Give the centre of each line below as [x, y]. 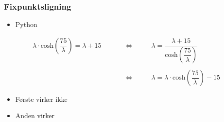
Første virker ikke [41, 99]
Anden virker [35, 115]
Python [26, 24]
